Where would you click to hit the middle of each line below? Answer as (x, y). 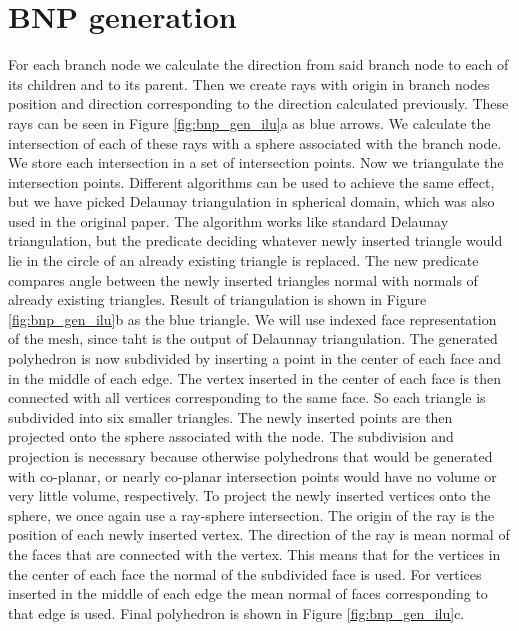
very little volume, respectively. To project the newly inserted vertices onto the (249, 495)
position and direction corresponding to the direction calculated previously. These (258, 103)
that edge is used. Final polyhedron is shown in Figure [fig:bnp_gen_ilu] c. (236, 612)
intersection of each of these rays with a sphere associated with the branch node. (255, 142)
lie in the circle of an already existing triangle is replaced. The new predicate (243, 260)
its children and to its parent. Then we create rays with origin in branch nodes (249, 83)
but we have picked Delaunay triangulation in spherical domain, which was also (251, 201)
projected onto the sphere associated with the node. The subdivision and (231, 436)
